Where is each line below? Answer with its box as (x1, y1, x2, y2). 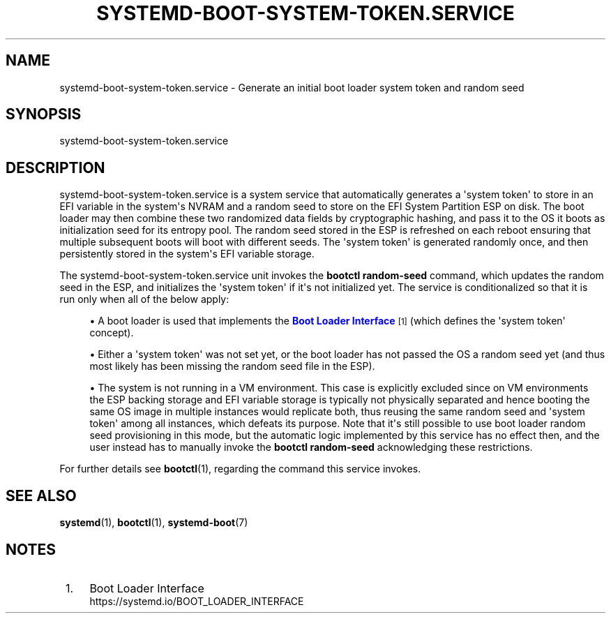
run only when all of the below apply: (59, 293, 229, 306)
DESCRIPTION (6, 158, 105, 177)
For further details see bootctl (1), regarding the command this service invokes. (59, 463, 421, 475)
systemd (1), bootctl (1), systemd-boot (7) (59, 516, 248, 529)
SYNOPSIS (6, 105, 82, 124)
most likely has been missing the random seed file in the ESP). (89, 360, 375, 373)
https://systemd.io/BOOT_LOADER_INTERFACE (89, 595, 304, 607)
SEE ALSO (6, 486, 77, 505)
